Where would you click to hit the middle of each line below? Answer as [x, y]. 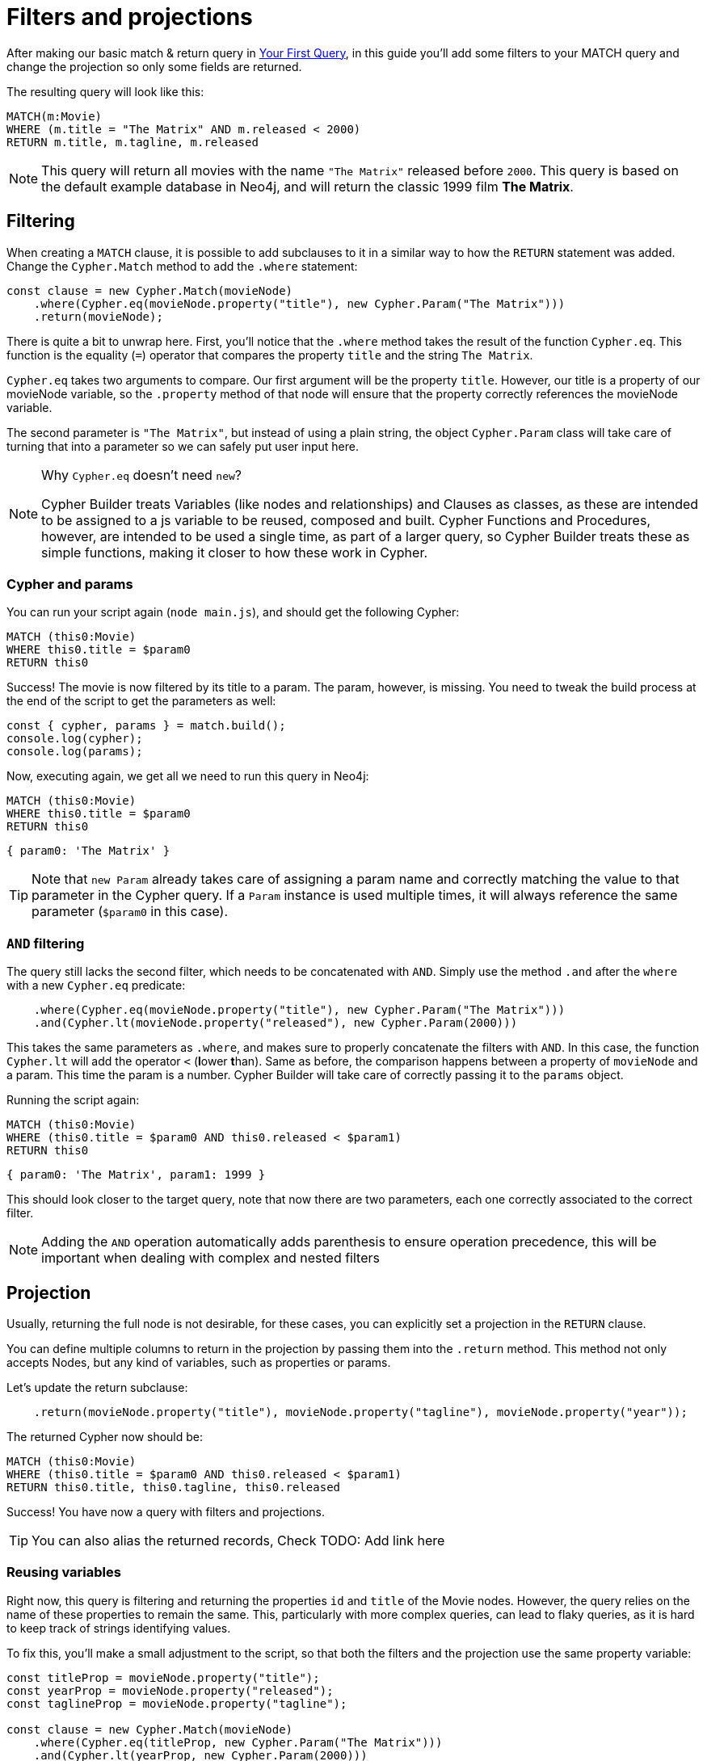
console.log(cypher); [75, 739]
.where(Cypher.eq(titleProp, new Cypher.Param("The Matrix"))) [238, 1742]
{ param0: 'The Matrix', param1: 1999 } [136, 1175]
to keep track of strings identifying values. [119, 1628]
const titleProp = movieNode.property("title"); [163, 1677]
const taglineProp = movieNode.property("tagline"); [177, 1703]
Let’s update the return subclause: [97, 1387]
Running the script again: [73, 1100]
